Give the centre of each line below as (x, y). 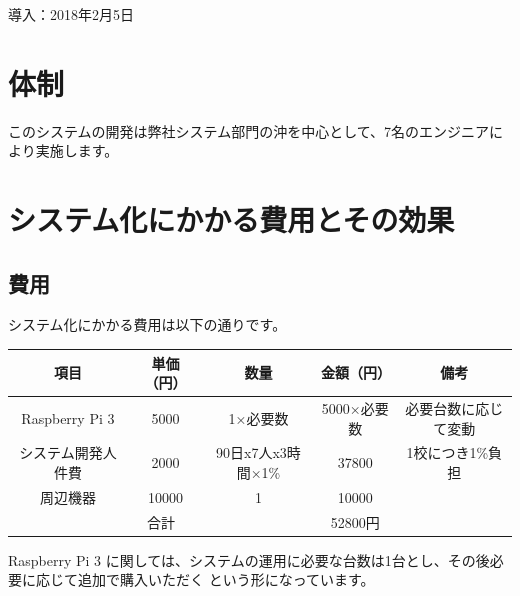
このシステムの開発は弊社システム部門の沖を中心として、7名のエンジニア (249, 130)
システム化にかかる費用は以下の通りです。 (147, 324)
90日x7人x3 (251, 452)
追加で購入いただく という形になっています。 (226, 579)
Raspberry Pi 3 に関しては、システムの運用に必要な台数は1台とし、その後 (249, 559)
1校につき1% (447, 452)
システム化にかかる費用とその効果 (231, 219)
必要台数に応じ (454, 408)
